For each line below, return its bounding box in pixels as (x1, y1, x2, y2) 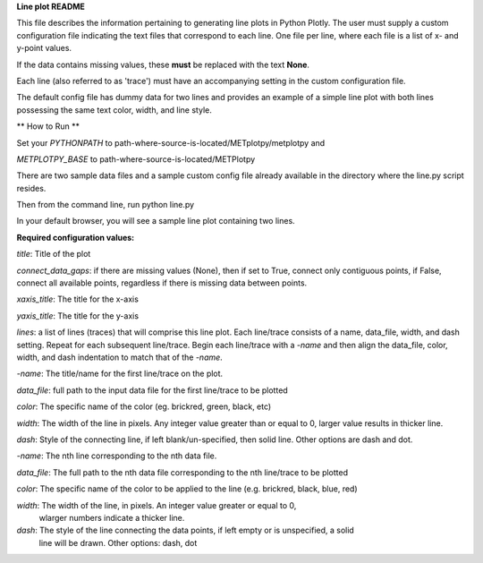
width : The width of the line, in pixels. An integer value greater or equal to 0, (16, 499, 297, 510)
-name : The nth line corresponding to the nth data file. (16, 450, 217, 461)
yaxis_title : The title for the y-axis (16, 310, 139, 321)
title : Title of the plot (16, 249, 91, 260)
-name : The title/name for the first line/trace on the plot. (16, 368, 224, 380)
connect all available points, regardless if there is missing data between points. (16, 277, 308, 288)
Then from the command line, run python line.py (16, 200, 195, 210)
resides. (16, 183, 47, 193)
